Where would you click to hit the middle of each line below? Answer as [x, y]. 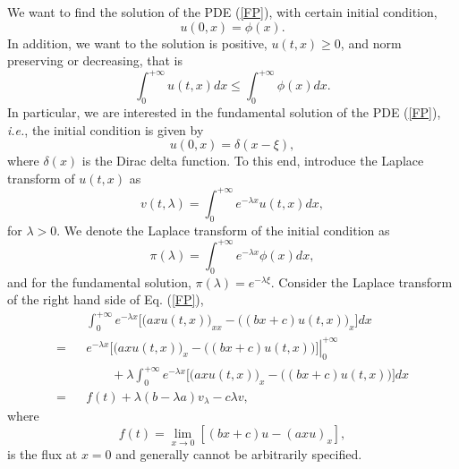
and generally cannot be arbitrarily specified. [239, 454]
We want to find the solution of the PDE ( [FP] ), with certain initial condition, [222, 12]
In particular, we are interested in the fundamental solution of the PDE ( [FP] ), [224, 112]
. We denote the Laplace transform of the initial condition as [223, 230]
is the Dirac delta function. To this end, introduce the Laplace [253, 161]
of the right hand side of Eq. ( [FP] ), [106, 299]
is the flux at [42, 454]
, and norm [371, 43]
